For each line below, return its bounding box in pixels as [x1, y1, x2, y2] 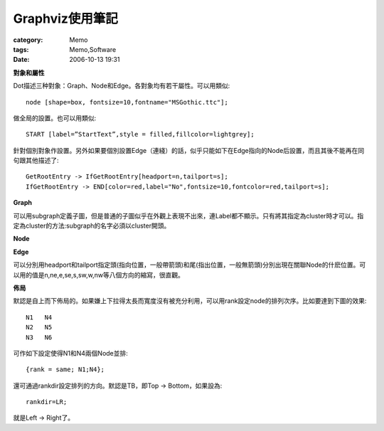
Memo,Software [69, 45, 117, 53]
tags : [13, 45, 29, 53]
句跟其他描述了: [13, 156, 60, 165]
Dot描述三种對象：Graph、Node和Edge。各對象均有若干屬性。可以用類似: [13, 82, 230, 90]
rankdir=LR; [26, 398, 68, 406]
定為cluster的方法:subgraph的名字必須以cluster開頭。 [13, 221, 171, 230]
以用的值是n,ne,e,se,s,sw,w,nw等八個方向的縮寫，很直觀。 [13, 270, 185, 279]
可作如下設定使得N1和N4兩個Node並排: [13, 348, 128, 357]
